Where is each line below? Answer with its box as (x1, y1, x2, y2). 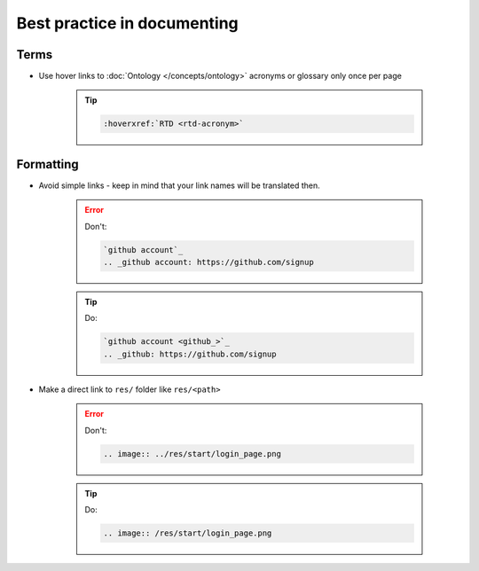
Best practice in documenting (16, 13, 239, 33)
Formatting (16, 156, 79, 172)
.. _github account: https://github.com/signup (103, 257, 314, 268)
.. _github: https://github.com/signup (103, 348, 277, 359)
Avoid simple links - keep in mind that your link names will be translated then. (38, 180, 320, 191)
